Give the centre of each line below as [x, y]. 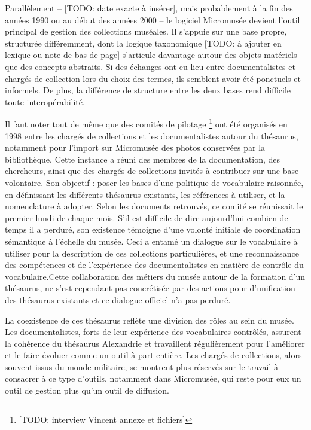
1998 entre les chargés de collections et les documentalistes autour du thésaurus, [152, 135]
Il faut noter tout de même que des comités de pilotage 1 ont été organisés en [146, 123]
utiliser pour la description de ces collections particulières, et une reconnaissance [152, 253]
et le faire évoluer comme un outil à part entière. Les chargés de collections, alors [153, 355]
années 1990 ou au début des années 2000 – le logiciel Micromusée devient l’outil [153, 19]
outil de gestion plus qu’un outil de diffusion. [87, 390]
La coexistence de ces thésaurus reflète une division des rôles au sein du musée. [150, 320]
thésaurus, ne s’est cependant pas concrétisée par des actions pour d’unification [150, 288]
